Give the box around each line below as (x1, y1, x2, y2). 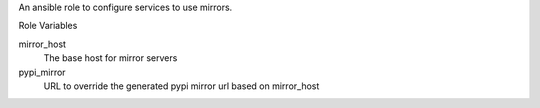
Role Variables (18, 20, 78, 32)
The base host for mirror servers (43, 52, 178, 64)
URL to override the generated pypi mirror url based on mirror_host (43, 80, 320, 92)
